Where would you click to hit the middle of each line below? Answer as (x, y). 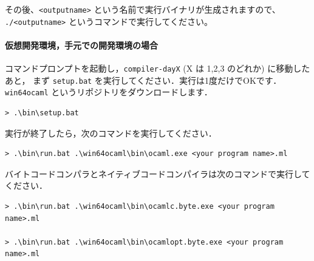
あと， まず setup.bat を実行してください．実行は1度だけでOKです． (143, 80)
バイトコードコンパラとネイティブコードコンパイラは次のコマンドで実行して (158, 173)
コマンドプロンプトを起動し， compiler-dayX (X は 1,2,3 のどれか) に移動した (158, 68)
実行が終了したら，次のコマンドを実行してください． (111, 133)
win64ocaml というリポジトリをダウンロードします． (109, 92)
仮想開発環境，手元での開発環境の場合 (81, 45)
